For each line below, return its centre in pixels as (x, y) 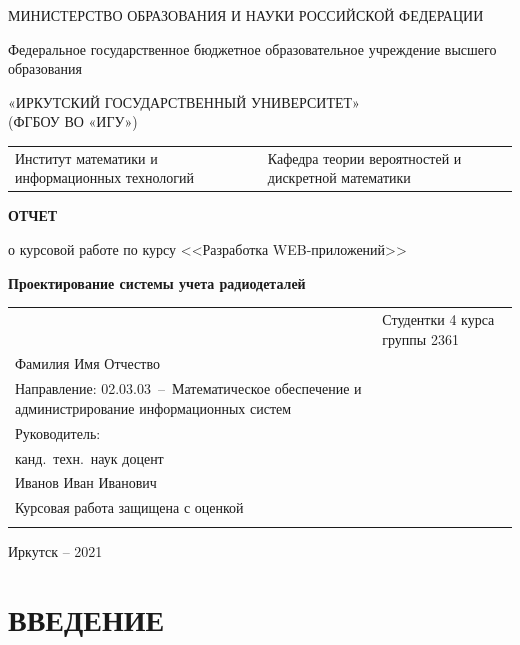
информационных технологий (105, 177)
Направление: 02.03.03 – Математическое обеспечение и (188, 388)
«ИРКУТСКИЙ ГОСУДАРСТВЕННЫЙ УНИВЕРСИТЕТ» (184, 101)
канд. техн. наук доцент (89, 457)
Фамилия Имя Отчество (87, 363)
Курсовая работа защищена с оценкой (129, 507)
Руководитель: (58, 432)
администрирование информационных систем (153, 407)
